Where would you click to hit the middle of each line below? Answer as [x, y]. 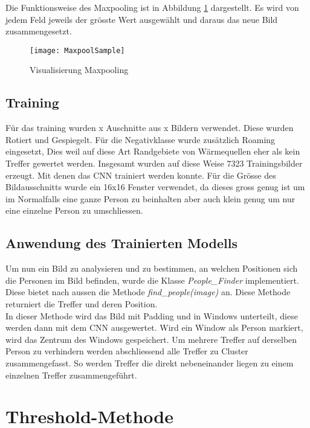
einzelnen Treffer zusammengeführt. [71, 375]
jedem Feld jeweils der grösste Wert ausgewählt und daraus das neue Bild [142, 19]
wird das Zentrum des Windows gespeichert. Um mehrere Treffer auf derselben [151, 339]
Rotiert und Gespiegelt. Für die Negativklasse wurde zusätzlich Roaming [140, 139]
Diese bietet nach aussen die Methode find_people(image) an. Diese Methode [148, 292]
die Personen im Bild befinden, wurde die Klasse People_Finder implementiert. [152, 280]
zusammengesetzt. [39, 31]
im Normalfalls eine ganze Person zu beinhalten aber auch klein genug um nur [150, 198]
